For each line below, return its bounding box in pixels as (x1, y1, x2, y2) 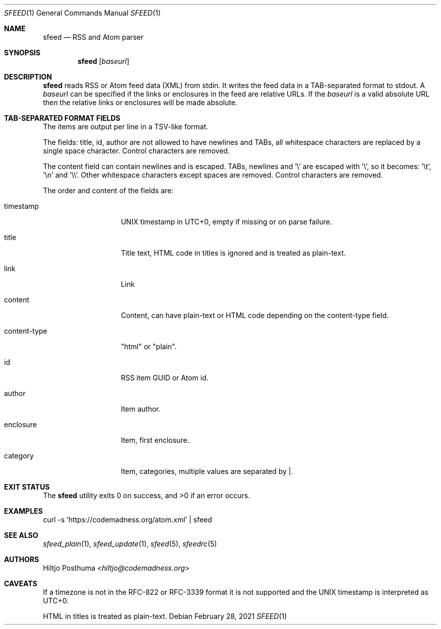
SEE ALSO (4, 531, 38, 539)
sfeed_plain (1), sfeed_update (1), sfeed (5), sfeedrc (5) (43, 539, 217, 548)
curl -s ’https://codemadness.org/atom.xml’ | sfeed (43, 515, 212, 524)
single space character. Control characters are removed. (43, 146, 230, 155)
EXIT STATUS (4, 483, 50, 491)
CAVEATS (4, 579, 37, 588)
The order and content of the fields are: (43, 186, 174, 195)
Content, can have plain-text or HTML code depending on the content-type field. (121, 311, 389, 320)
